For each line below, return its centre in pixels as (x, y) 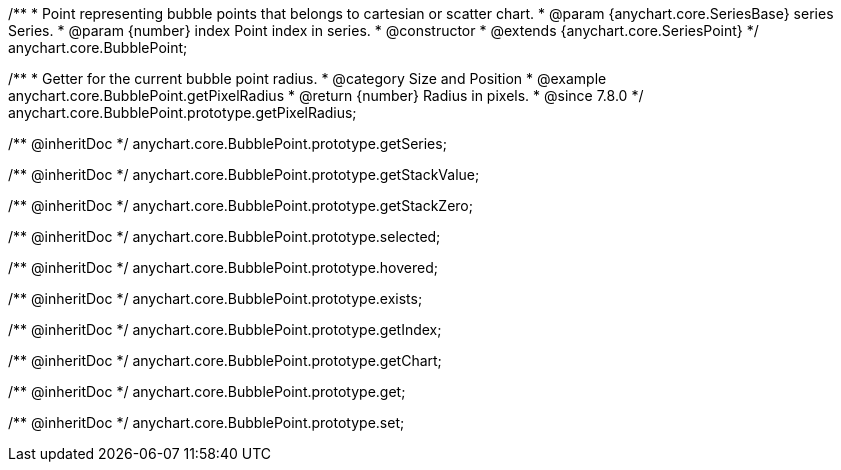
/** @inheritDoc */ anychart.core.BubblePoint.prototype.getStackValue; (244, 174)
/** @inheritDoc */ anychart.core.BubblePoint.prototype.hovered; (223, 267)
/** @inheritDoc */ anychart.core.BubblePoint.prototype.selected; (224, 236)
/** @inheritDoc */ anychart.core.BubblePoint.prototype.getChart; (225, 360)
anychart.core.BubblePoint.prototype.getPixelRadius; (182, 112)
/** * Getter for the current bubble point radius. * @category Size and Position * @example (307, 78)
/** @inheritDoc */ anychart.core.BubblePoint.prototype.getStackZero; (240, 205)
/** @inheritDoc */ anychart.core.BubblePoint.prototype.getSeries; (227, 143)
